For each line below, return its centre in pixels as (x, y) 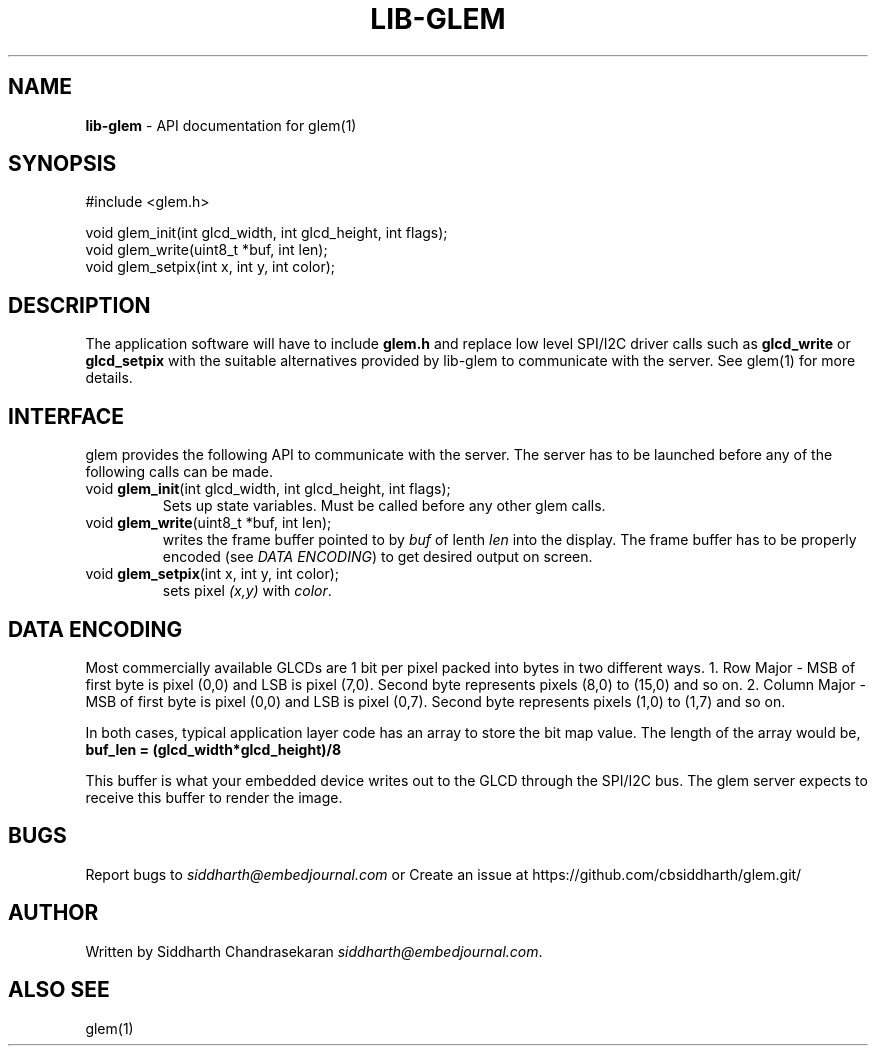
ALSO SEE (59, 990)
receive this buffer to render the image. (214, 797)
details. (109, 378)
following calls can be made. (179, 472)
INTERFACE (66, 416)
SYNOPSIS (62, 164)
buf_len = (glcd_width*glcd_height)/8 (213, 749)
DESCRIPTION (79, 305)
